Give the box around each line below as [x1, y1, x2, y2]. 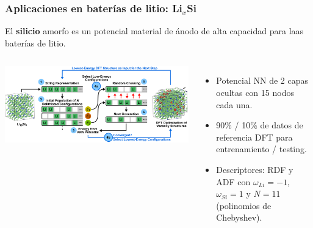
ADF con [216, 175, 251, 188]
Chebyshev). [216, 211, 262, 224]
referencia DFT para [216, 130, 293, 143]
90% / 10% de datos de [216, 119, 303, 131]
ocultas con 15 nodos [216, 86, 294, 98]
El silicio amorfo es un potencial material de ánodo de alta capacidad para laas [5, 24, 304, 37]
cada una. [216, 98, 253, 111]
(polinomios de [216, 199, 272, 211]
